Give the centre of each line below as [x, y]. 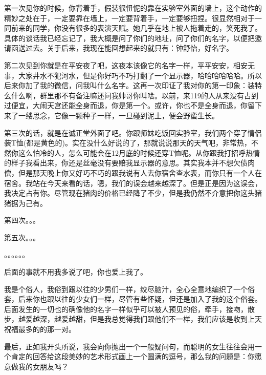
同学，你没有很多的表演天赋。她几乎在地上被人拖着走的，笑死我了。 [147, 28]
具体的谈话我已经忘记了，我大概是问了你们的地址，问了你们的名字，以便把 [129, 38]
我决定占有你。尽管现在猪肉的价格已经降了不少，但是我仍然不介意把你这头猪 [133, 193]
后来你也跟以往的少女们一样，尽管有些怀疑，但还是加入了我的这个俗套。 [140, 299]
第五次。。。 [22, 237]
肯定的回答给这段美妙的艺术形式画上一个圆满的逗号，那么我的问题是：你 [133, 356]
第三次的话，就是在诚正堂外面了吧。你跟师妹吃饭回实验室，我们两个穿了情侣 [133, 132]
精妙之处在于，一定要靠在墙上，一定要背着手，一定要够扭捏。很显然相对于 [129, 18]
